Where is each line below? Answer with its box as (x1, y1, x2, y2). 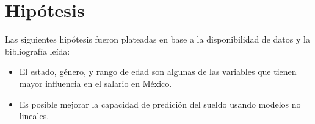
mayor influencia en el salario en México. (19, 77, 172, 89)
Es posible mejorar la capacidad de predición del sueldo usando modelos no (19, 97, 301, 110)
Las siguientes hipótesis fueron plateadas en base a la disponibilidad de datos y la (5, 33, 310, 46)
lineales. (19, 109, 49, 122)
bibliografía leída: (5, 44, 70, 57)
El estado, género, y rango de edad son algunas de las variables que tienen (19, 65, 297, 78)
